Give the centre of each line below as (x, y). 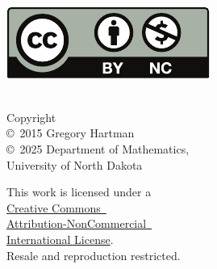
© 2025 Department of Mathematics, (98, 148)
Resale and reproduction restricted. (94, 255)
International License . (60, 239)
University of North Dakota (75, 164)
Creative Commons (54, 207)
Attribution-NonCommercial (77, 223)
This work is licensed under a (79, 192)
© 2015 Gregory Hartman (71, 133)
